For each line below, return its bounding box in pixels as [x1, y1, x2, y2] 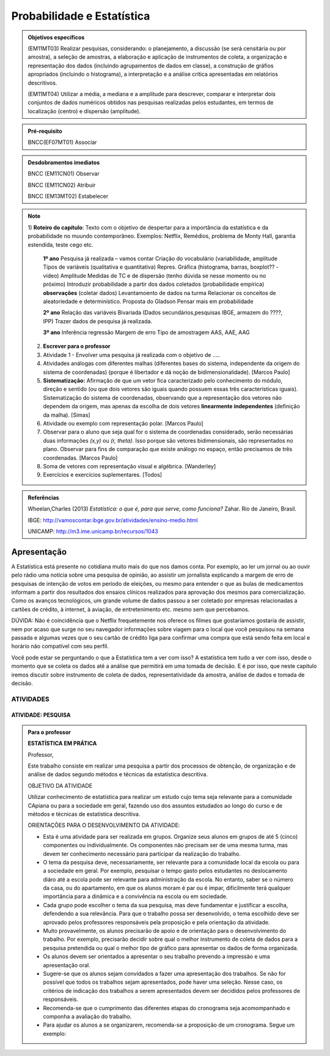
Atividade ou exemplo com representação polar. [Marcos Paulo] [43, 420, 204, 427]
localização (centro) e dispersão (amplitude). [28, 107, 141, 114]
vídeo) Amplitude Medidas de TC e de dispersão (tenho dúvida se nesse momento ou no [43, 272, 266, 279]
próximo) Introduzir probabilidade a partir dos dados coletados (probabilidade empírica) [43, 280, 265, 288]
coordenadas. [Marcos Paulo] [43, 454, 118, 462]
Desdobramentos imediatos [28, 159, 100, 166]
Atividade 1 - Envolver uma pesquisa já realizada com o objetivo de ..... [43, 351, 221, 358]
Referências [28, 493, 59, 501]
